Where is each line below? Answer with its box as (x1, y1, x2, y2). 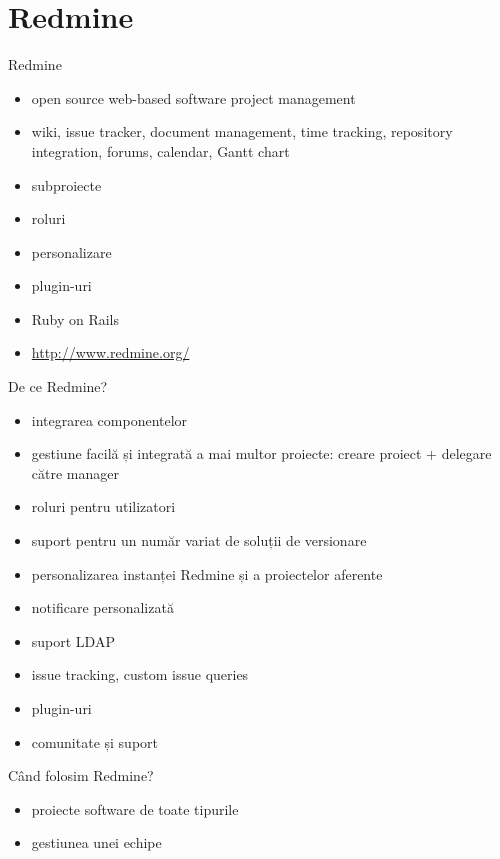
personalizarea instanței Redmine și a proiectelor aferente (31, 563, 383, 584)
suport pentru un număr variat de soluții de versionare (31, 530, 367, 551)
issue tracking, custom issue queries (31, 664, 249, 685)
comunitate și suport (31, 731, 158, 752)
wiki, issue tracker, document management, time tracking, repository (31, 121, 453, 142)
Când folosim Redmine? (8, 765, 154, 786)
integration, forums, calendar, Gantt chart (31, 140, 290, 161)
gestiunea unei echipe (31, 832, 162, 853)
